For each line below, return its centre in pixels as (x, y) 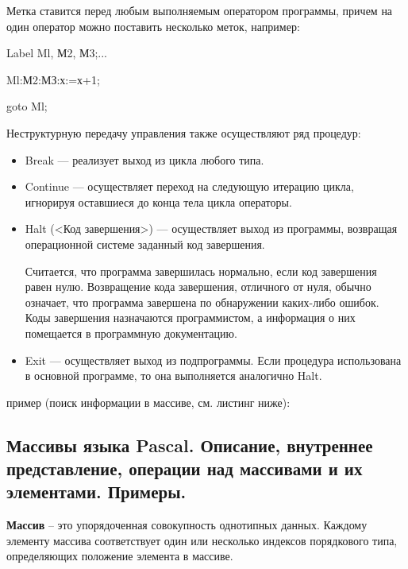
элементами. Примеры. (96, 492)
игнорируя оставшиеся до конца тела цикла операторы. (158, 201)
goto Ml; (27, 106)
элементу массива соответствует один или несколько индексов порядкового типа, (202, 540)
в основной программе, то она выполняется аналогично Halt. (173, 375)
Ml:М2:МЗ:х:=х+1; (53, 79)
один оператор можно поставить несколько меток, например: (153, 26)
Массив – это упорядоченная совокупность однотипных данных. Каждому (187, 525)
